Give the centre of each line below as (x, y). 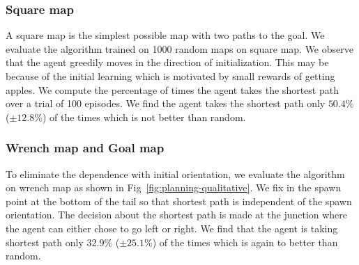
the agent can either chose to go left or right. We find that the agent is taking (172, 228)
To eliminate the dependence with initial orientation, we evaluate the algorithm (175, 174)
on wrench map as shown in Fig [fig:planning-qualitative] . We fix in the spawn (174, 187)
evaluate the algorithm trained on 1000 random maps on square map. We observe (179, 48)
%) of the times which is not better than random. (140, 117)
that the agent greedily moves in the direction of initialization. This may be (167, 62)
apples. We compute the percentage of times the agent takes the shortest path (172, 89)
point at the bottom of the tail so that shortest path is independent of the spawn (179, 201)
